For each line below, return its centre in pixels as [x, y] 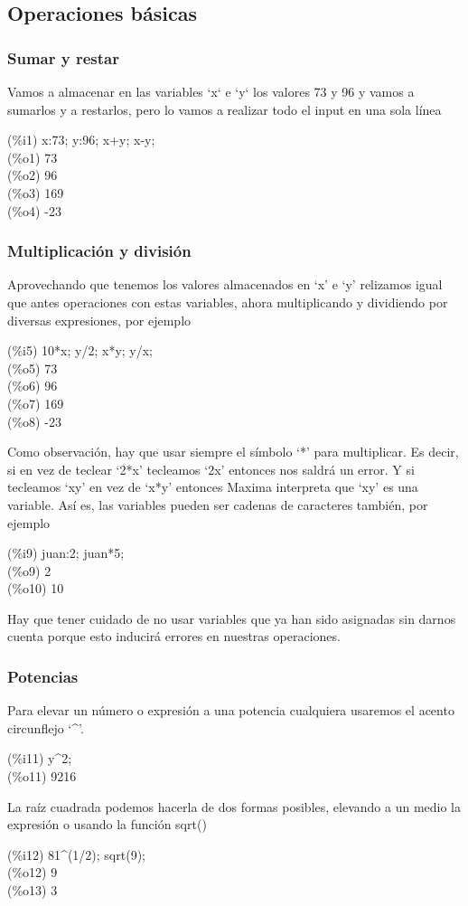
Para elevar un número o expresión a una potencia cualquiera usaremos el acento [231, 710]
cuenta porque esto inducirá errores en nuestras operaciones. [174, 636]
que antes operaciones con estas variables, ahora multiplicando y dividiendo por [228, 302]
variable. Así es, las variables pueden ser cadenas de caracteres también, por [218, 504]
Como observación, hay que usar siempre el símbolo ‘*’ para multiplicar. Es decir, [233, 452]
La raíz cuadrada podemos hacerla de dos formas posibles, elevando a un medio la [234, 806]
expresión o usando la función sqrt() [107, 824]
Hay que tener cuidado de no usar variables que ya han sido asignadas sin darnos [232, 618]
